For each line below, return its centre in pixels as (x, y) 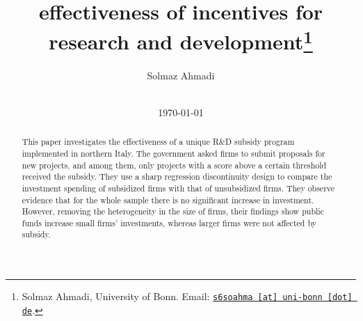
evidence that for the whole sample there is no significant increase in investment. (168, 199)
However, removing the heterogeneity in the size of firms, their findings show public (173, 211)
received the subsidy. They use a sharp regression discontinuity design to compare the (177, 177)
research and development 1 (181, 40)
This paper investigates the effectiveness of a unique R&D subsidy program (158, 142)
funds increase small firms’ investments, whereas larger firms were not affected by (169, 222)
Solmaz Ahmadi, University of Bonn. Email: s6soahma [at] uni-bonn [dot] (187, 296)
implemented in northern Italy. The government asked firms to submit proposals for (174, 153)
